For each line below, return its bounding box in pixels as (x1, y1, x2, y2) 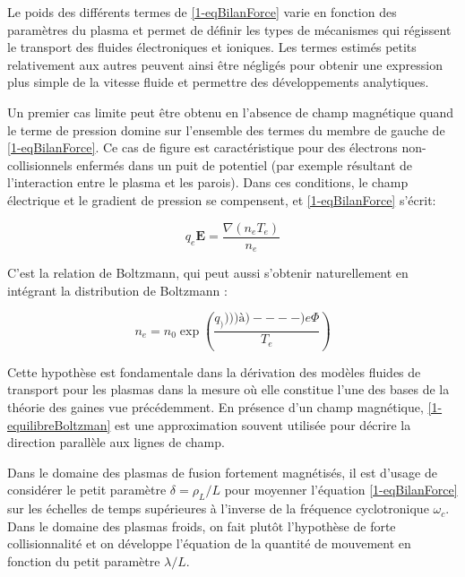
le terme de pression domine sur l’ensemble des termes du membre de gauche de (7, 120, 445, 139)
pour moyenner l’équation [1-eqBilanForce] (224, 480, 458, 499)
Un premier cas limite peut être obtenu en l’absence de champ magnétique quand (7, 102, 454, 121)
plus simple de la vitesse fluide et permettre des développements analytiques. (7, 73, 429, 91)
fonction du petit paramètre (7, 551, 160, 570)
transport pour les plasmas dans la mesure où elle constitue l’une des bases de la (7, 380, 450, 399)
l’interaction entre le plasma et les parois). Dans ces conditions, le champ (7, 173, 409, 192)
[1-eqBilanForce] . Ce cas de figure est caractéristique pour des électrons (7, 138, 398, 157)
